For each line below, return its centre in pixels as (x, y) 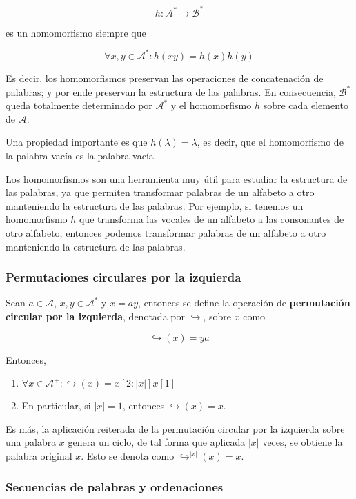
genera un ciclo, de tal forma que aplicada (157, 442)
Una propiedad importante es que (77, 142)
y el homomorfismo (211, 105)
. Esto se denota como (128, 456)
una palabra (31, 442)
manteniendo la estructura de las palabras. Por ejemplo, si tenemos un (155, 205)
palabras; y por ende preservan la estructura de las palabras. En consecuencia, (171, 91)
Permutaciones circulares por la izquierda (123, 277)
